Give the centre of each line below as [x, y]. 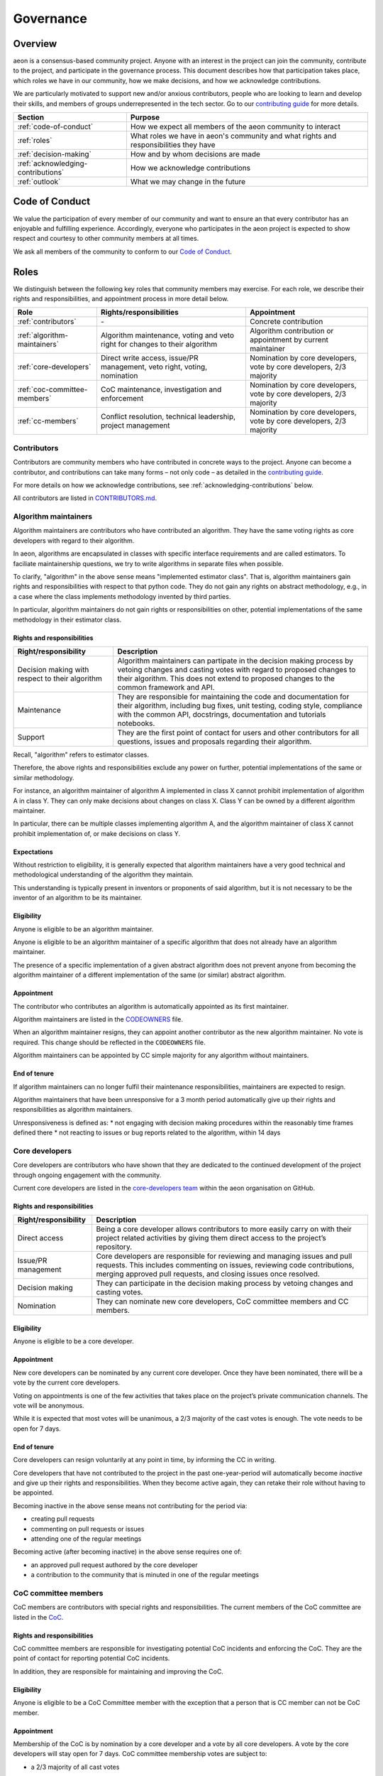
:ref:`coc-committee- [52, 389]
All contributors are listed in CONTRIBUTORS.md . [85, 498]
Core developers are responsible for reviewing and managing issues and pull [224, 1256]
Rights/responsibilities [139, 313]
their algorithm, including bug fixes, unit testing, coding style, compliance [240, 705]
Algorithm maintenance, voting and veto [167, 335]
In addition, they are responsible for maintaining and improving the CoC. [118, 1671]
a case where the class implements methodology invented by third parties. [122, 596]
